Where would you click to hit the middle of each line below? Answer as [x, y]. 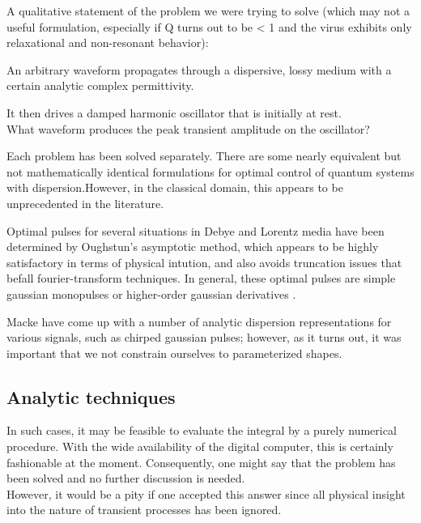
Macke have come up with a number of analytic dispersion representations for [199, 321]
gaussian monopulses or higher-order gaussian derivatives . [151, 293]
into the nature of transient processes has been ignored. [144, 510]
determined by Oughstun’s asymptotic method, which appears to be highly [193, 247]
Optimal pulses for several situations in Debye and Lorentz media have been [196, 230]
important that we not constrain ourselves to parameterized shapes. [174, 353]
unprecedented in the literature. [85, 203]
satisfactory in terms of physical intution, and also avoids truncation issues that [204, 262]
